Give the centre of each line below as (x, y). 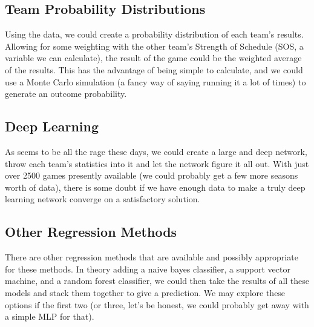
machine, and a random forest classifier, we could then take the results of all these (157, 281)
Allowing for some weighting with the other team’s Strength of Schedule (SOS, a (154, 46)
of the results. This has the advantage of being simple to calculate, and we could (154, 69)
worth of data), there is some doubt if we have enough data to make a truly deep (155, 187)
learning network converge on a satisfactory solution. (103, 199)
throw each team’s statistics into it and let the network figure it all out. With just (157, 163)
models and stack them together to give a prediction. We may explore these (145, 292)
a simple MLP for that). (50, 316)
